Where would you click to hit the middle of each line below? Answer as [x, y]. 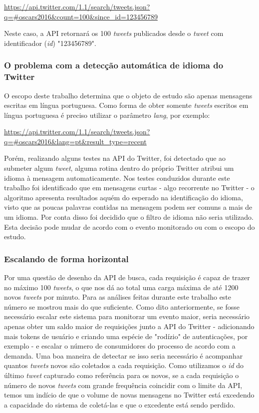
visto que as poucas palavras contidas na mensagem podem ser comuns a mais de [128, 207]
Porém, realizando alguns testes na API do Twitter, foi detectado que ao [115, 158]
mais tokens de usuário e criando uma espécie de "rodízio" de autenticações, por [126, 336]
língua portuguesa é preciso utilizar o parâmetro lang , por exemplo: [107, 115]
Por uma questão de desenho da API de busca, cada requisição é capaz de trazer [127, 277]
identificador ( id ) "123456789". [50, 43]
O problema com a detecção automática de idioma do [114, 65]
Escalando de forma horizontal [66, 258]
